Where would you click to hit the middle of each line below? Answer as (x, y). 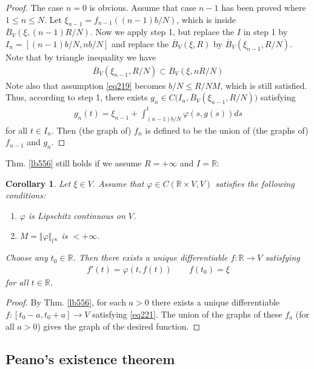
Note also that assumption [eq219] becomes (86, 85)
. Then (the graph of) (91, 130)
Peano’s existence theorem (90, 358)
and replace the (140, 43)
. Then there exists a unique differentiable (150, 257)
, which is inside (206, 19)
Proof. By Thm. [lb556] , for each (66, 302)
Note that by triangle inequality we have (81, 57)
